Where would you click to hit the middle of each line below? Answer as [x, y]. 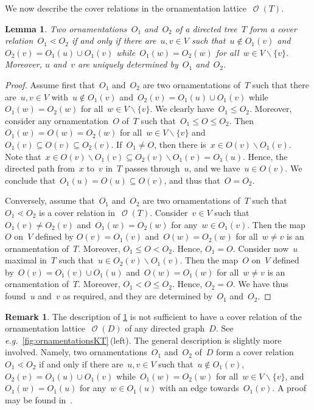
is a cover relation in [77, 212]
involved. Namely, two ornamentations [76, 352]
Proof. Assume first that [50, 84]
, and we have [215, 168]
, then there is [180, 144]
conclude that [30, 180]
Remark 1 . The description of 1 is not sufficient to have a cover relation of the [153, 316]
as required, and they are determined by [138, 296]
